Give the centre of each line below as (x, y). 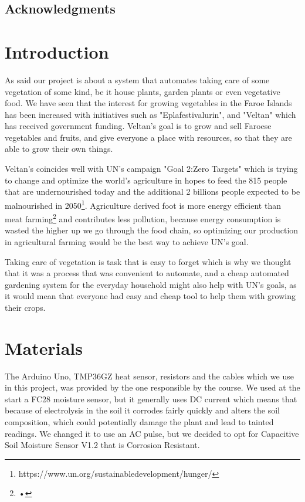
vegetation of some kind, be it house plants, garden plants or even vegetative (143, 91)
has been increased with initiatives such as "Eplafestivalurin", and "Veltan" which (150, 114)
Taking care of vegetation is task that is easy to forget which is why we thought (148, 261)
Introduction (57, 51)
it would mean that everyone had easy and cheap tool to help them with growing (150, 296)
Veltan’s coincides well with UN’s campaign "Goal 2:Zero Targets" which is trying (151, 169)
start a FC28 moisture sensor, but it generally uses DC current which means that (151, 398)
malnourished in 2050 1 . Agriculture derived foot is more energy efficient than (143, 204)
